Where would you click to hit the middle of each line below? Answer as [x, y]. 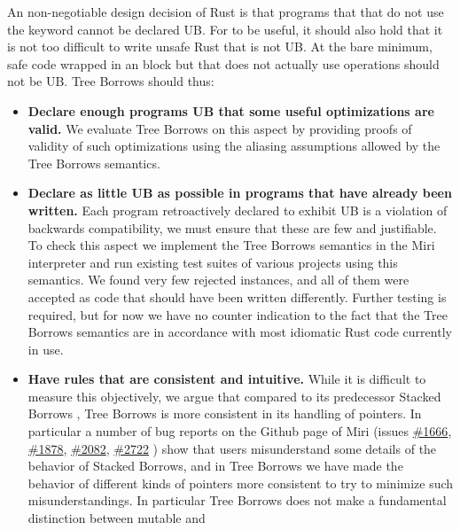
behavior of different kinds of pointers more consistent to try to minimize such [241, 483]
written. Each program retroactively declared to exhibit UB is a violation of [238, 210]
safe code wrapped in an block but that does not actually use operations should [223, 63]
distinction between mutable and [117, 518]
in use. [46, 349]
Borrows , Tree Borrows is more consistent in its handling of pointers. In [225, 413]
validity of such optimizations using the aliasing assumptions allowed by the [234, 146]
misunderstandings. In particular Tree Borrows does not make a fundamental [237, 500]
